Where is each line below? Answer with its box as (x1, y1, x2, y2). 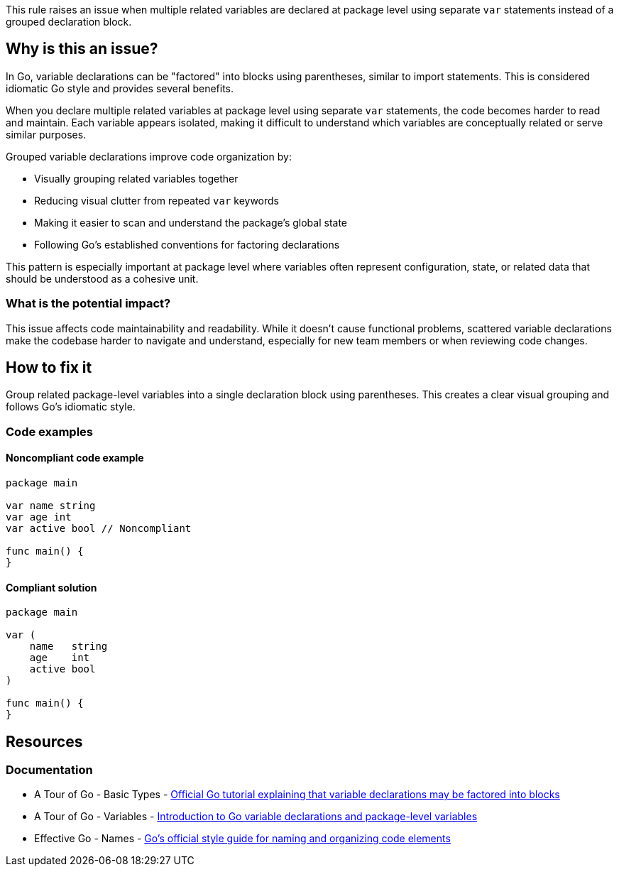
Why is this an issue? (6, 40, 158, 58)
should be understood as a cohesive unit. (6, 272, 199, 285)
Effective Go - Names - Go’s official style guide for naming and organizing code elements (34, 832, 451, 845)
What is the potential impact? (6, 296, 171, 311)
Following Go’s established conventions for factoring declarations (34, 238, 340, 251)
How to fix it (6, 359, 92, 377)
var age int (6, 511, 72, 523)
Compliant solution (6, 581, 97, 594)
